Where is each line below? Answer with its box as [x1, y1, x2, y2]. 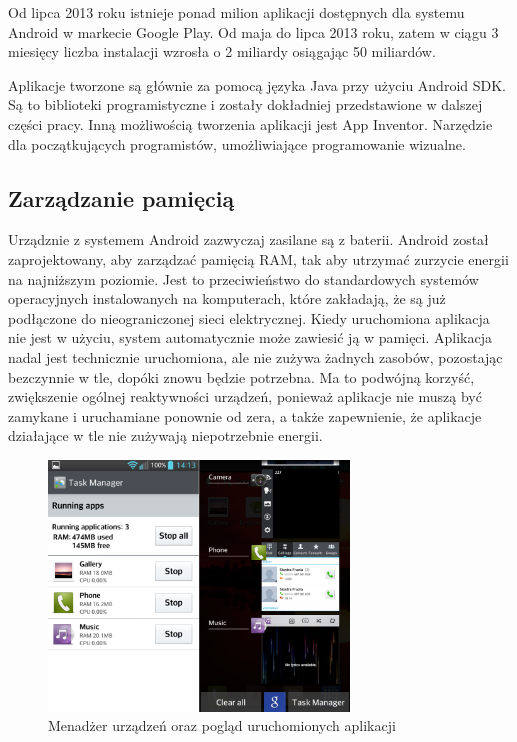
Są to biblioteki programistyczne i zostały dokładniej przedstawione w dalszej [8, 94, 483, 115]
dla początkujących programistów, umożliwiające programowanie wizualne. [8, 133, 466, 154]
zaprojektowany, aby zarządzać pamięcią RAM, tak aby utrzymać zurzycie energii [8, 248, 509, 269]
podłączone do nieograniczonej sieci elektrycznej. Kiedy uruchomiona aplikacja [8, 307, 490, 328]
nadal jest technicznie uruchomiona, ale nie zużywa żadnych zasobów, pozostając [8, 346, 503, 367]
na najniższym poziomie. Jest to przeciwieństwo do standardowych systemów [8, 268, 479, 289]
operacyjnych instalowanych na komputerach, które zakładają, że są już [8, 288, 446, 309]
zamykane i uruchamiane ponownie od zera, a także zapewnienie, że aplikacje [8, 405, 482, 426]
